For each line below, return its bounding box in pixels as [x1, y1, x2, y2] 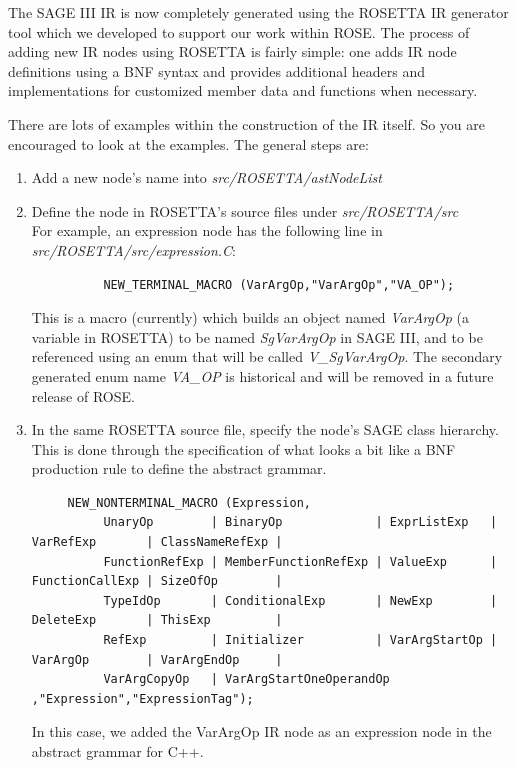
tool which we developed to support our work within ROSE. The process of [8, 21, 470, 42]
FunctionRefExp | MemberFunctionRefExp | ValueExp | [103, 554, 498, 569]
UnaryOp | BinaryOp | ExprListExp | [103, 515, 498, 530]
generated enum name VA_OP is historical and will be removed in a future [31, 365, 494, 386]
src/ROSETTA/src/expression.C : [31, 239, 237, 260]
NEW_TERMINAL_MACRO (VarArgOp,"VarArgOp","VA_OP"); [103, 277, 455, 292]
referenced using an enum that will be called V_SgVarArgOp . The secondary [31, 346, 503, 367]
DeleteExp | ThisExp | [31, 613, 283, 628]
